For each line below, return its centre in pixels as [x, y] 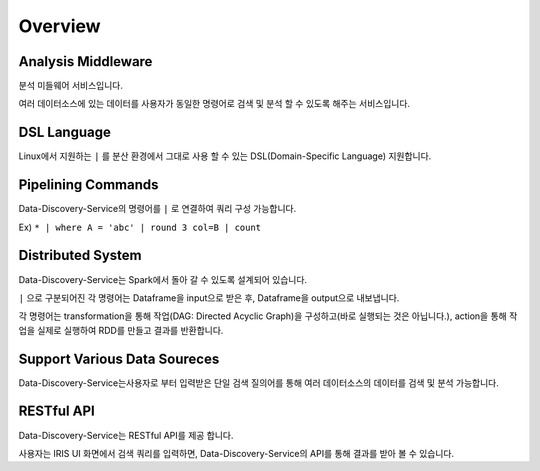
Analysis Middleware [85, 61]
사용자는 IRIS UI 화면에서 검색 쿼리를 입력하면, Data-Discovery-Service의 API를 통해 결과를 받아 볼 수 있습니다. [236, 453]
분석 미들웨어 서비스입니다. [71, 86]
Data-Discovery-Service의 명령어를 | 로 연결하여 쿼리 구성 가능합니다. [157, 209]
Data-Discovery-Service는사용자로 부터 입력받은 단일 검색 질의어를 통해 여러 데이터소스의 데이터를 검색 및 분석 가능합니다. [259, 382]
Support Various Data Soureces [119, 358]
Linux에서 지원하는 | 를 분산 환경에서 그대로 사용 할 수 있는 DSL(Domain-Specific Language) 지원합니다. [225, 156]
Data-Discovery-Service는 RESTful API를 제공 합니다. [126, 435]
